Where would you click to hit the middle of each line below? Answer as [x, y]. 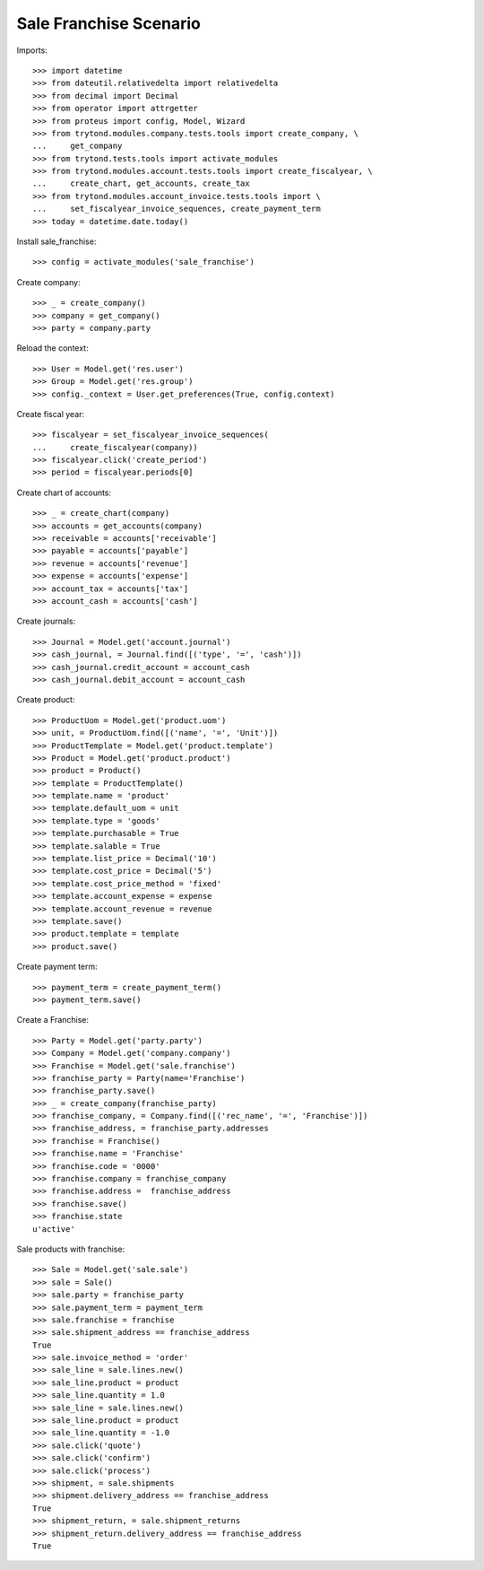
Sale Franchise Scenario [109, 23]
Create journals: [46, 621]
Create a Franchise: [53, 1020]
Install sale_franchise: [56, 241]
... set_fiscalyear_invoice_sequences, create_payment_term [177, 209]
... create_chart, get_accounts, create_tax [141, 183]
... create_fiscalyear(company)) [116, 447]
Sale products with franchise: [71, 1249]
